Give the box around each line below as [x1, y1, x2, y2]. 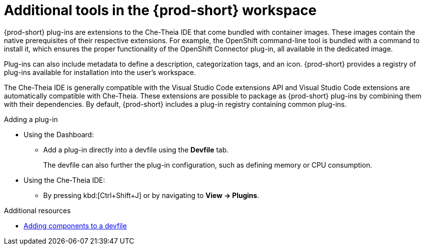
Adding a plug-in [4, 115, 58, 124]
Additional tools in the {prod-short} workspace [4, 2, 317, 19]
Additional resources [4, 206, 71, 215]
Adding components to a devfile [24, 221, 127, 230]
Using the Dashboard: [24, 130, 94, 139]
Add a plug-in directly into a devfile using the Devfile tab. [43, 145, 229, 154]
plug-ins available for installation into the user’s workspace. [4, 68, 196, 76]
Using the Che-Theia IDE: [24, 175, 106, 184]
